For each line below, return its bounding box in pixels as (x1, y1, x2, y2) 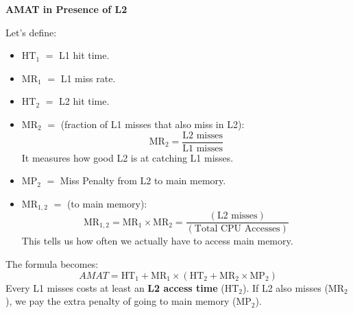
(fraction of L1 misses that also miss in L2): (60, 116, 245, 131)
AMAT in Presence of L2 (5, 2, 127, 16)
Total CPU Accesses (194, 224, 280, 234)
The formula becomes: (5, 256, 99, 271)
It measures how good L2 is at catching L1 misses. (21, 150, 234, 164)
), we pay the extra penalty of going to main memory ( (5, 294, 236, 308)
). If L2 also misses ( (242, 280, 328, 295)
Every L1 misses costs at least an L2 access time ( (5, 280, 225, 295)
